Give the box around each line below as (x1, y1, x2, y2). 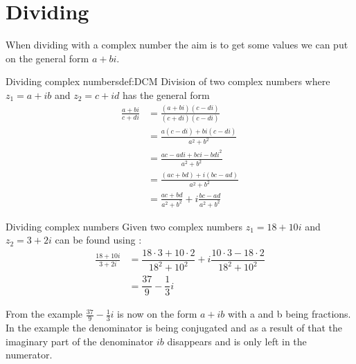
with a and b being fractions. (228, 307, 351, 321)
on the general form (6, 51, 89, 65)
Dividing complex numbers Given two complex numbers (6, 219, 242, 233)
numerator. (6, 347, 53, 362)
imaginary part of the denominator (6, 334, 154, 348)
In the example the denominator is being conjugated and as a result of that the (6, 320, 343, 335)
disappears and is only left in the (167, 334, 307, 348)
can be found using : (55, 233, 142, 247)
